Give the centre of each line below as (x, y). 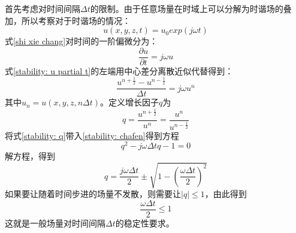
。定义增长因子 (130, 102)
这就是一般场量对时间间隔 (55, 223)
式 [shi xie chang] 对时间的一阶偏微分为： (81, 41)
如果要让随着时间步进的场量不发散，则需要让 (93, 194)
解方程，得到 (30, 156)
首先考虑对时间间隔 (43, 8)
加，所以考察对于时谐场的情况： (68, 20)
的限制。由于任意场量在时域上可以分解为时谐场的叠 (191, 8)
